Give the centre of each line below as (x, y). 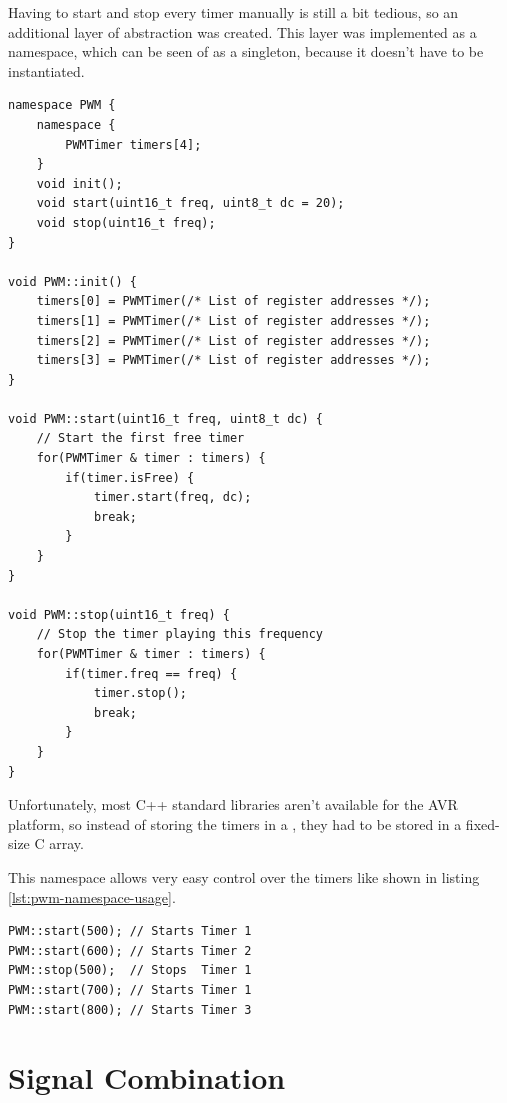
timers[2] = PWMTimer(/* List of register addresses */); (233, 340)
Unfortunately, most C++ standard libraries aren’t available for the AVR (233, 804)
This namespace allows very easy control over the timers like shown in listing (244, 876)
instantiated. (46, 70)
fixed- (482, 823)
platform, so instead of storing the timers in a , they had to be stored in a (235, 823)
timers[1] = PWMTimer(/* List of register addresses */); (233, 320)
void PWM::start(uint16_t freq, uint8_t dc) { (165, 418)
